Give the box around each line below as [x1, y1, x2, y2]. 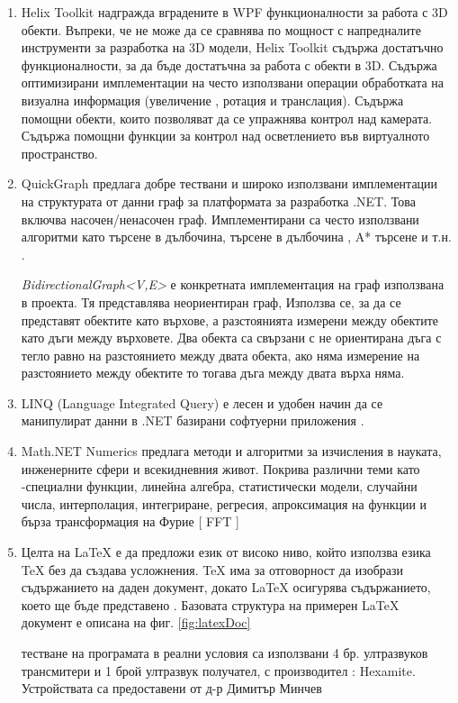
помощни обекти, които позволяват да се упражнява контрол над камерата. [21, 108, 433, 127]
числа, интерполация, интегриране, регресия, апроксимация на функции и [21, 494, 427, 513]
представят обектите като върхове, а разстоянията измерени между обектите [21, 310, 439, 329]
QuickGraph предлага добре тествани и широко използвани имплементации [21, 174, 438, 193]
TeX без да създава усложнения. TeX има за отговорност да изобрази [21, 560, 404, 579]
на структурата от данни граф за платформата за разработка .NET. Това [21, 191, 416, 210]
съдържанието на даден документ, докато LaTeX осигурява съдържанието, [21, 578, 431, 597]
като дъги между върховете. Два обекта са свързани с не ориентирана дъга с [21, 328, 442, 347]
